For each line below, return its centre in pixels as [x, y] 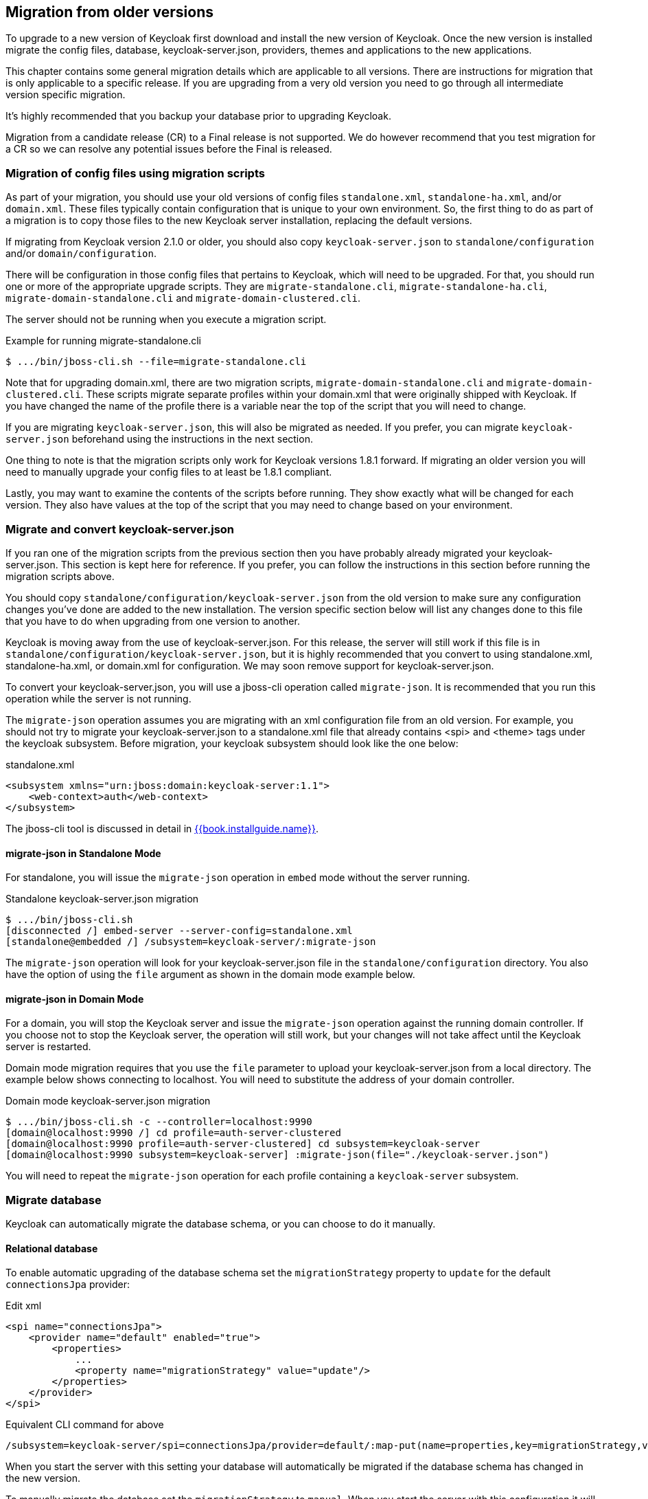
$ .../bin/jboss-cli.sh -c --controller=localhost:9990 [159, 1122]
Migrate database [54, 1200]
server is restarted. [48, 1047]
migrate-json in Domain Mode [75, 999]
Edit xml [24, 1306]
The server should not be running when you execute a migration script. [166, 320]
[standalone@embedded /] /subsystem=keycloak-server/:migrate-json [191, 942]
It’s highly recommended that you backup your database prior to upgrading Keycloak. [198, 116]
